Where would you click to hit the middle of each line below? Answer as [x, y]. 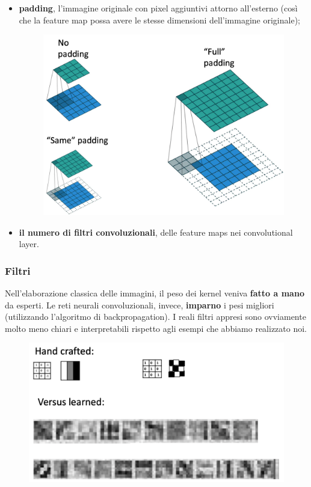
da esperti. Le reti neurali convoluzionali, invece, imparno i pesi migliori [140, 305]
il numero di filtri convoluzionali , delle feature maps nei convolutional [156, 232]
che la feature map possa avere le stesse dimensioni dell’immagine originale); [159, 20]
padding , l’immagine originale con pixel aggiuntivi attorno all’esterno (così [158, 8]
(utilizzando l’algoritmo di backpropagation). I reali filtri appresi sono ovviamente [155, 317]
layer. [29, 244]
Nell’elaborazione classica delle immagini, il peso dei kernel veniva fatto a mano [155, 293]
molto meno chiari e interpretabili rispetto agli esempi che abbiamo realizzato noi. [156, 328]
